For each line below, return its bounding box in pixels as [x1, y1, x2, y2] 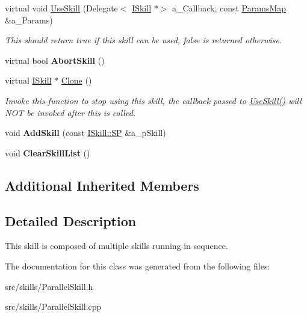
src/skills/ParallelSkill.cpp [5, 300, 102, 313]
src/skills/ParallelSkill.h [5, 280, 93, 292]
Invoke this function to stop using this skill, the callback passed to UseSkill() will [5, 94, 302, 106]
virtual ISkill [5, 74, 52, 87]
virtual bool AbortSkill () [5, 54, 105, 66]
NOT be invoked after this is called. [5, 106, 136, 118]
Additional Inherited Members [5, 176, 199, 194]
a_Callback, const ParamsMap [172, 2, 287, 14]
